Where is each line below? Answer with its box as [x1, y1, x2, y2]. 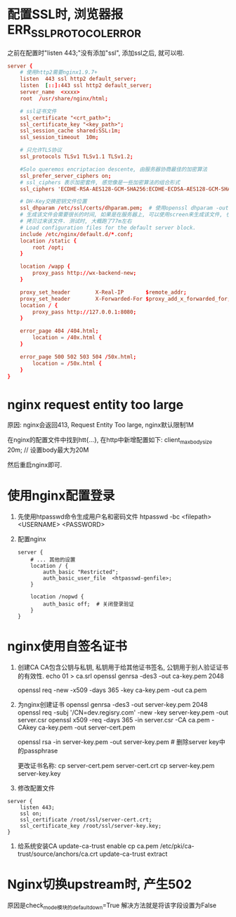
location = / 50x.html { [32, 360, 102, 367]
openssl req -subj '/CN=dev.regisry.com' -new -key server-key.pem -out [17, 708, 228, 717]
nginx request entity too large [7, 396, 184, 412]
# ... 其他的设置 [30, 557, 76, 564]
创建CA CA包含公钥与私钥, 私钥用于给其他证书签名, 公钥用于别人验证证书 [17, 663, 228, 672]
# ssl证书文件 [20, 108, 57, 115]
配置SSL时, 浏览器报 [7, 6, 124, 22]
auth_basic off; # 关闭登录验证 [43, 601, 135, 608]
